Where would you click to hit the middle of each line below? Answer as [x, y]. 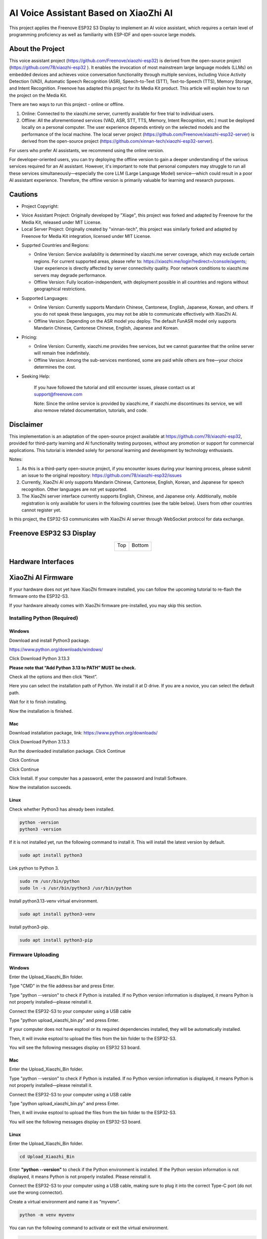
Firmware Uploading [34, 955]
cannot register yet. [42, 510]
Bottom [140, 545]
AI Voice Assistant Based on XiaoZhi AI [91, 13]
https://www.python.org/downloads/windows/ [56, 649]
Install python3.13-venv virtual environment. [54, 901]
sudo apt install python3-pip [56, 940]
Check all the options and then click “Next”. [53, 677]
